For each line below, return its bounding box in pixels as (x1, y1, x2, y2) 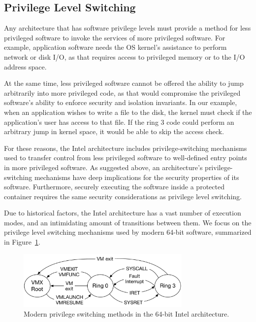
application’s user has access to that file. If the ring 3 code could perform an (4, 116, 234, 127)
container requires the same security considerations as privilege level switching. (4, 191, 242, 201)
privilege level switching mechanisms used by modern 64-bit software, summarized (4, 227, 252, 237)
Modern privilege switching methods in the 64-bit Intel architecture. (24, 309, 229, 319)
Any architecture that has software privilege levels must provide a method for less (4, 23, 251, 33)
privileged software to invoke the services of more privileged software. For (4, 32, 225, 42)
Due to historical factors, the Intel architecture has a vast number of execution (4, 208, 241, 218)
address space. (4, 61, 47, 72)
